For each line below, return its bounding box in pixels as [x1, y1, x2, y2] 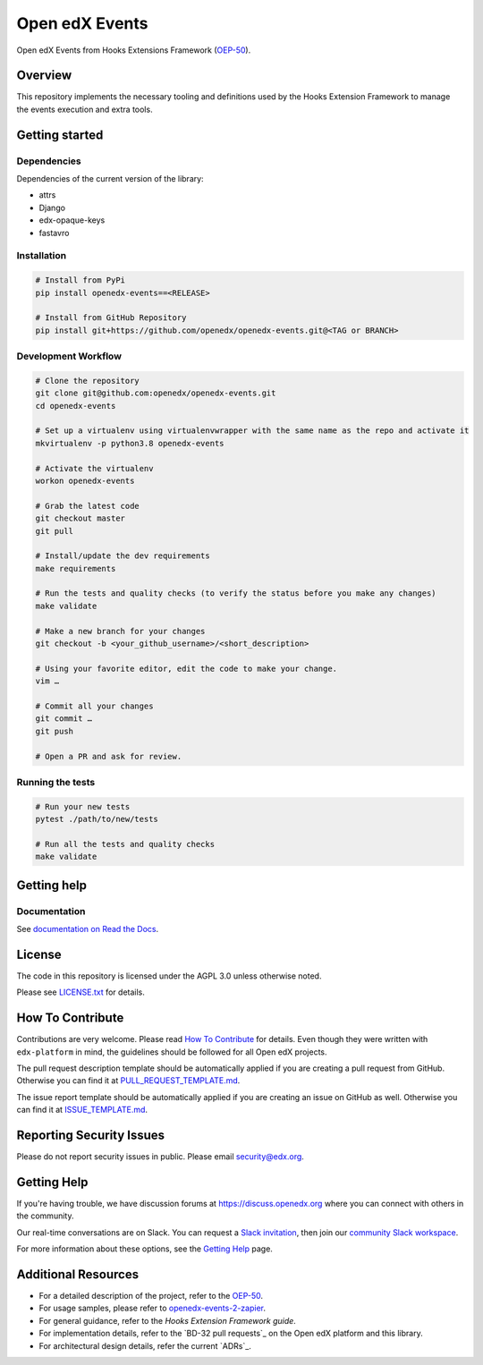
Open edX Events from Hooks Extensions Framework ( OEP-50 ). [16, 45, 251, 55]
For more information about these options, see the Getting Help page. [16, 1243, 273, 1254]
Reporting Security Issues [16, 1127, 165, 1142]
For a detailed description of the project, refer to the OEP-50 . [38, 1291, 264, 1301]
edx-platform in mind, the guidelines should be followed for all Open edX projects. [16, 1047, 327, 1057]
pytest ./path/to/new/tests [35, 814, 158, 825]
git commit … [35, 714, 93, 724]
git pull [35, 526, 74, 536]
